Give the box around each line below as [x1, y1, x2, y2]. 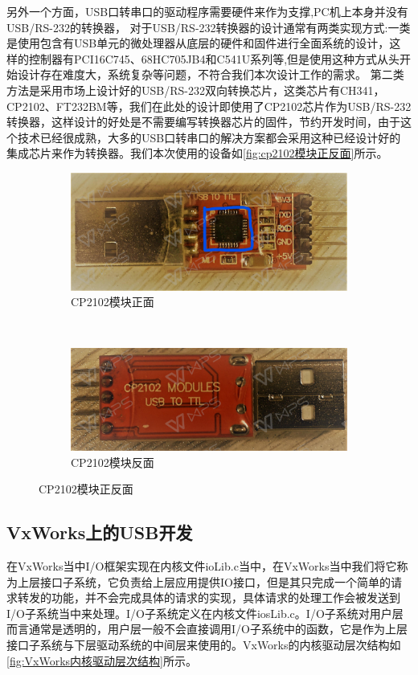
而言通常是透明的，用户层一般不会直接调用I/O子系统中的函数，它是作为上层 [6, 620, 408, 637]
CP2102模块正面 [71, 293, 154, 310]
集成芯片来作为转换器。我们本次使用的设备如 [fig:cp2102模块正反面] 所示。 [6, 145, 388, 162]
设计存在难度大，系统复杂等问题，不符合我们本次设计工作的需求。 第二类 [17, 66, 404, 83]
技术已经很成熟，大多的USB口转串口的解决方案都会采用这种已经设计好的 [17, 129, 401, 145]
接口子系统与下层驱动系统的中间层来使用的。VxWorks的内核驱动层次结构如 [6, 636, 401, 652]
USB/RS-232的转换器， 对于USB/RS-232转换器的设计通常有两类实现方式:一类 [6, 18, 411, 35]
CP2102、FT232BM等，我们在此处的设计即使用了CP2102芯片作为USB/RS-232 [6, 97, 412, 114]
